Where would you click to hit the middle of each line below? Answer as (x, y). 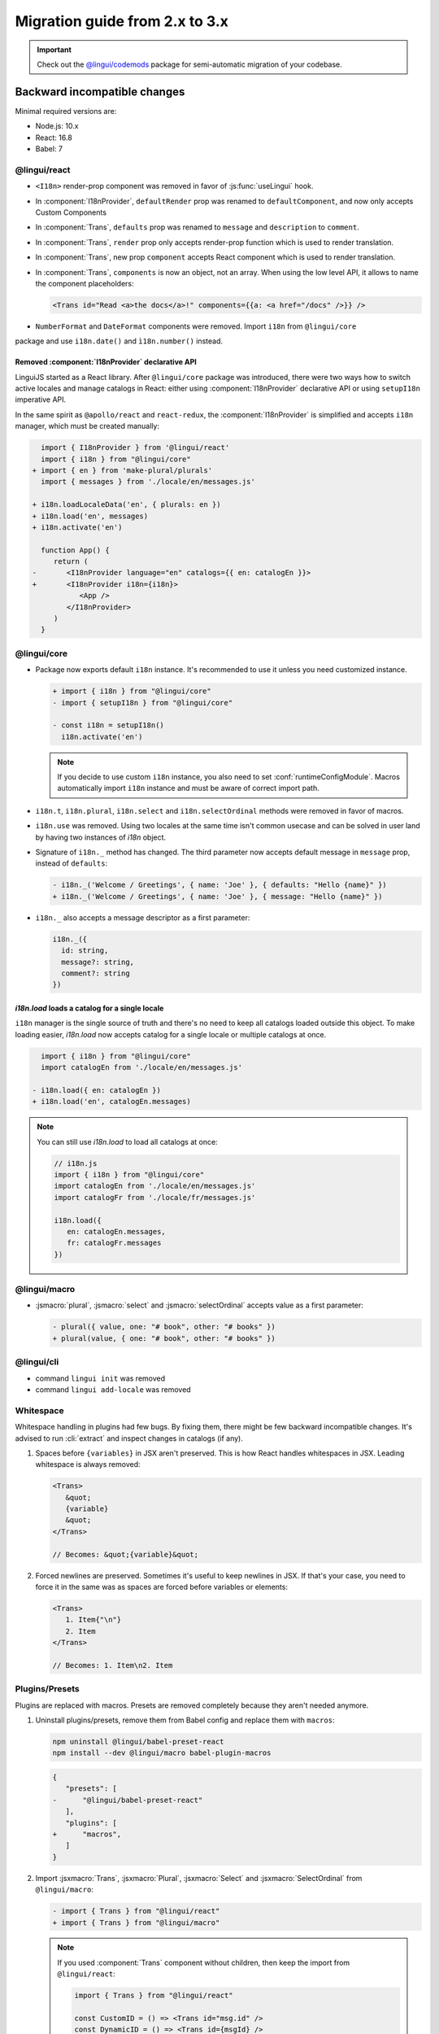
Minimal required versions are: (66, 111)
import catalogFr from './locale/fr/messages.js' (155, 1197)
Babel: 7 (49, 149)
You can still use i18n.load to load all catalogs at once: (128, 1141)
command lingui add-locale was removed (113, 1389)
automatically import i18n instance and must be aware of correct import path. (189, 788)
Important (54, 50)
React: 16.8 (54, 137)
